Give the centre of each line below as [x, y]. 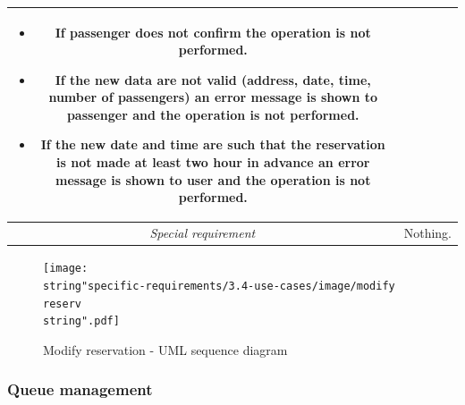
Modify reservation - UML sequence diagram [165, 349]
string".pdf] [81, 321]
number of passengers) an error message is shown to [213, 97]
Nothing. [427, 233]
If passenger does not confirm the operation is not [213, 32]
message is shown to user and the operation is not [213, 179]
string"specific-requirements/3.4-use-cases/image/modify [219, 286]
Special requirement [203, 233]
